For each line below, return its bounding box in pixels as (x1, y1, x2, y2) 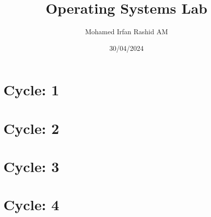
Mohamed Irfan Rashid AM (85, 26, 168, 37)
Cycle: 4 (3, 195, 60, 215)
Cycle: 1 (3, 80, 60, 100)
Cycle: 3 (3, 156, 60, 176)
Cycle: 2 (3, 118, 60, 138)
